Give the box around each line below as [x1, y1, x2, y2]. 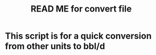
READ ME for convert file [30, 3, 132, 14]
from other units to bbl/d [5, 41, 105, 52]
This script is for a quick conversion [5, 30, 152, 41]
